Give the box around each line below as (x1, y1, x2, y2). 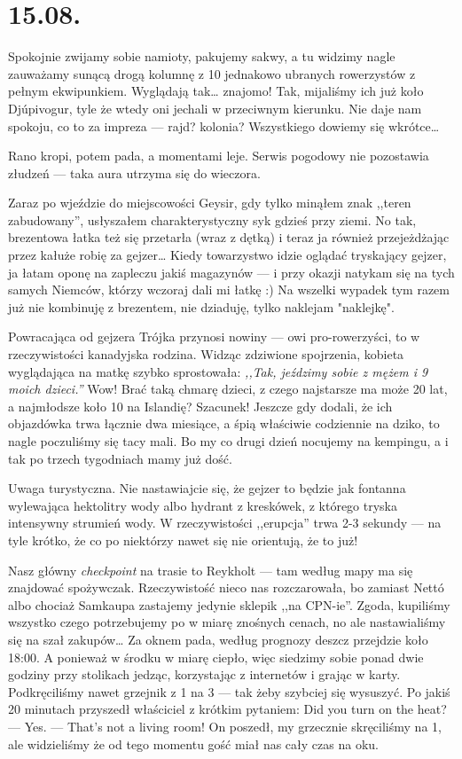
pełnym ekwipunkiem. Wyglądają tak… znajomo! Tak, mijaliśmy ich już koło (8, 82, 424, 100)
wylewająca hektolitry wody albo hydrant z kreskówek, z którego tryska (8, 496, 398, 514)
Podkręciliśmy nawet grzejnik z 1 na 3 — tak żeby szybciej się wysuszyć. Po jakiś (8, 682, 450, 700)
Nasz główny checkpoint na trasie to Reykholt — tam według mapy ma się (8, 560, 413, 579)
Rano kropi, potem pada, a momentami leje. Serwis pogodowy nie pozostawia (8, 146, 429, 165)
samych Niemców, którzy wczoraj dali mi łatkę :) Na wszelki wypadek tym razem (8, 280, 450, 299)
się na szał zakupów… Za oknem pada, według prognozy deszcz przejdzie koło (8, 630, 428, 648)
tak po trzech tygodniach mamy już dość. (8, 449, 232, 467)
